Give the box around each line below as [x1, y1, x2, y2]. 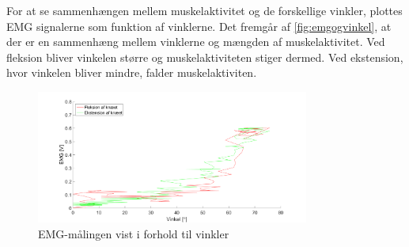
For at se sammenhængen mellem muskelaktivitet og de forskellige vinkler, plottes [6, 2, 403, 18]
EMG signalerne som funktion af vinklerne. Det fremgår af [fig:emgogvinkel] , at [6, 17, 392, 34]
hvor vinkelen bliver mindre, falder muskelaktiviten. [6, 64, 257, 81]
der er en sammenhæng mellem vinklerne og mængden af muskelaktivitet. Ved [6, 33, 385, 50]
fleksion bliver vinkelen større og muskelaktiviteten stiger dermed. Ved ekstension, [6, 48, 403, 65]
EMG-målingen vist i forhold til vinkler [38, 225, 229, 241]
